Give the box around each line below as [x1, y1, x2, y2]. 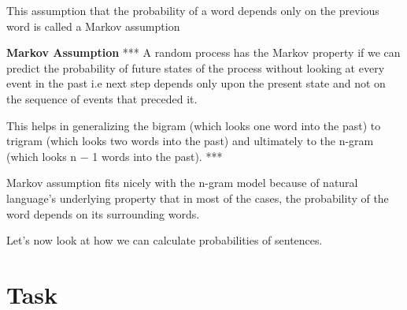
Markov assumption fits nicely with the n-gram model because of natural [6, 174, 358, 191]
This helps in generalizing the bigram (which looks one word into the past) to [6, 117, 381, 133]
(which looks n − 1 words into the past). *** [6, 148, 223, 164]
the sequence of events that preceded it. [6, 90, 198, 106]
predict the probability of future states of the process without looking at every [6, 59, 385, 76]
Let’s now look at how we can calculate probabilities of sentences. [6, 232, 323, 248]
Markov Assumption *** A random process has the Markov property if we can [6, 44, 401, 61]
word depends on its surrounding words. [6, 205, 200, 222]
